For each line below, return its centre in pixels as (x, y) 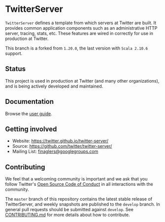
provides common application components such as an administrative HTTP (81, 28)
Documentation (30, 102)
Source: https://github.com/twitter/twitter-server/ (62, 146)
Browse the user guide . (29, 113)
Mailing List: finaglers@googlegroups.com (55, 151)
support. (14, 53)
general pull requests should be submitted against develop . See (69, 210)
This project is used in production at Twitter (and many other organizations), (82, 81)
